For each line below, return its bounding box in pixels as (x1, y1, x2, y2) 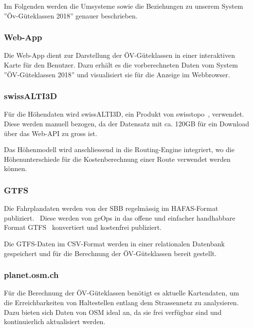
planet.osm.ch (4, 269, 59, 281)
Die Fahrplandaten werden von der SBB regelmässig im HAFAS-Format (4, 203, 218, 213)
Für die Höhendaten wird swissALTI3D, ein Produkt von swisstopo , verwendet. (4, 109, 244, 119)
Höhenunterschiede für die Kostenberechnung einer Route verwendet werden (4, 154, 231, 164)
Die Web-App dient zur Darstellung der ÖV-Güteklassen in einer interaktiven (4, 50, 235, 60)
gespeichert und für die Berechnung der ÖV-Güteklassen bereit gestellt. (4, 248, 217, 258)
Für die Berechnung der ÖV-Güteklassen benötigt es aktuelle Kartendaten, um (4, 288, 239, 298)
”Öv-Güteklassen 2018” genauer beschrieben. (4, 10, 138, 20)
